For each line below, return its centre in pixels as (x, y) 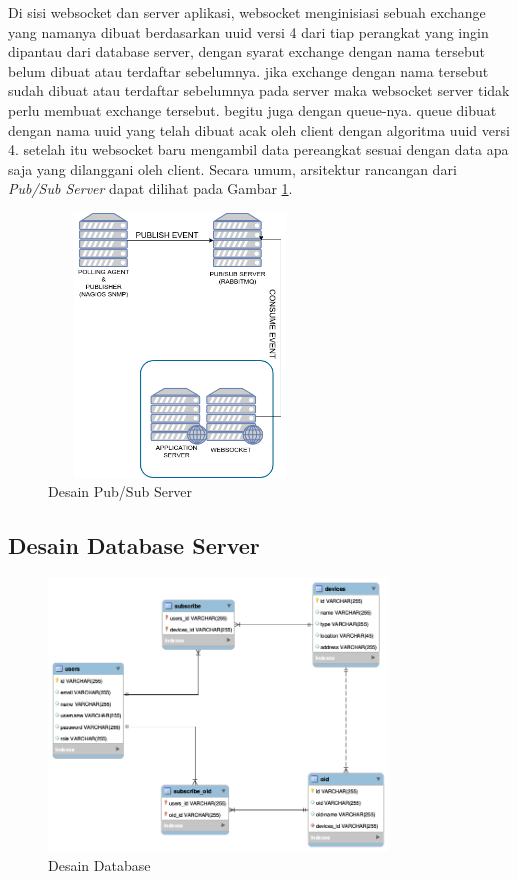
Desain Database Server (134, 545)
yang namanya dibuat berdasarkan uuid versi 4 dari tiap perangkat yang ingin (248, 31)
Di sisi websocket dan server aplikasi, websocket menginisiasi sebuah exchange (247, 12)
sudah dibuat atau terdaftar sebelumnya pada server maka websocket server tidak (259, 90)
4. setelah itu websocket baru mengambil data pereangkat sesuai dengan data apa (258, 149)
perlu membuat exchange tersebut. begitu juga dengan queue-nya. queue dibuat (252, 109)
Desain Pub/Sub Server (120, 491)
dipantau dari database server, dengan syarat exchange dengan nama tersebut (246, 51)
